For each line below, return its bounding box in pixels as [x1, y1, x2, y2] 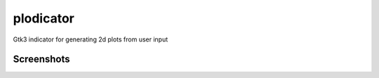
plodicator [13, 11, 75, 26]
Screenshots [13, 53, 70, 65]
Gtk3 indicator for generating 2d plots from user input [13, 35, 168, 44]
